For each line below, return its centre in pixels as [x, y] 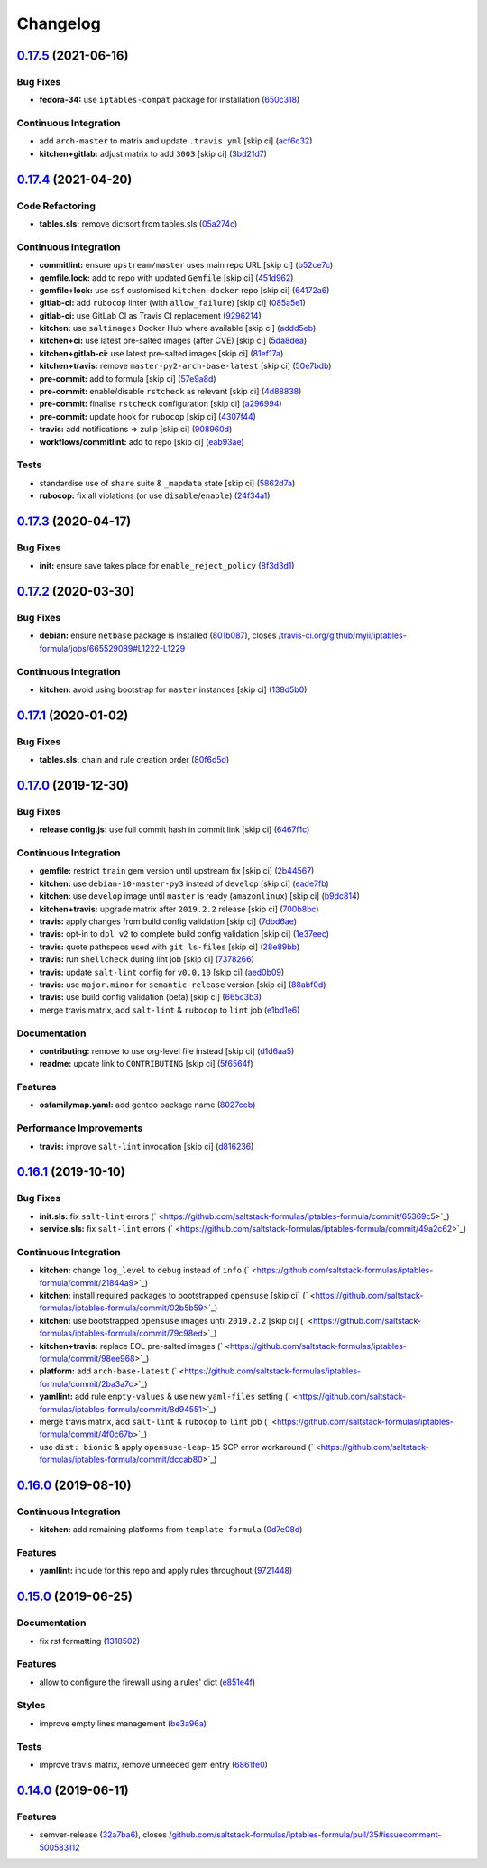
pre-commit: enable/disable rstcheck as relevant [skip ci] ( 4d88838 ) [170, 392]
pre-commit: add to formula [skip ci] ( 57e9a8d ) [128, 378]
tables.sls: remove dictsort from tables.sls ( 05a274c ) [138, 224]
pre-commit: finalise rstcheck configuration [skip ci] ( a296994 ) [161, 404]
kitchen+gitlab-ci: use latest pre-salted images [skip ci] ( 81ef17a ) [161, 353]
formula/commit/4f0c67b [86, 1434]
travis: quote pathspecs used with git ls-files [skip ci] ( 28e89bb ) [170, 947]
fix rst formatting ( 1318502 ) [90, 1641]
